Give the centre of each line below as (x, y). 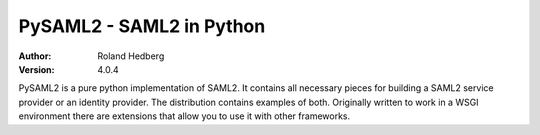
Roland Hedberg (131, 56)
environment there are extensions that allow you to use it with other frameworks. (184, 116)
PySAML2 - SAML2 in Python (142, 26)
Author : (35, 56)
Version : (36, 69)
